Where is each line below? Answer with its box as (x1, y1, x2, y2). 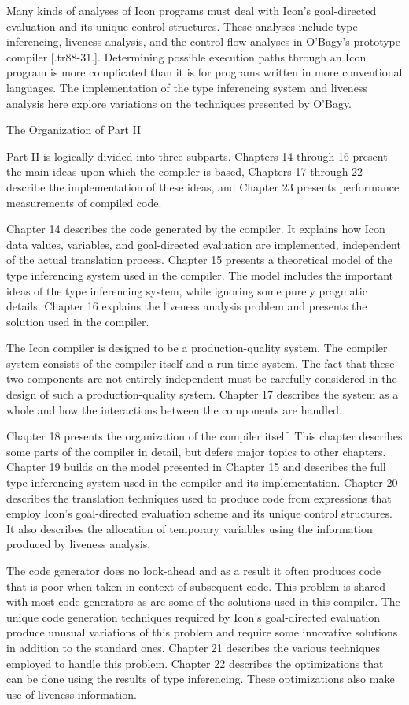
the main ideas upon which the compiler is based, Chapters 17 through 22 (6, 163, 363, 180)
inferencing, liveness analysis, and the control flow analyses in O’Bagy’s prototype (6, 33, 400, 50)
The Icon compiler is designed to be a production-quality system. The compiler (6, 340, 388, 356)
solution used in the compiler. (6, 313, 149, 329)
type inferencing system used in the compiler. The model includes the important (6, 266, 393, 283)
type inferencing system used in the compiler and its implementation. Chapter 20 (6, 474, 398, 491)
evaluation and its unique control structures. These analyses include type (6, 17, 358, 34)
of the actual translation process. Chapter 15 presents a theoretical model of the (6, 251, 392, 268)
